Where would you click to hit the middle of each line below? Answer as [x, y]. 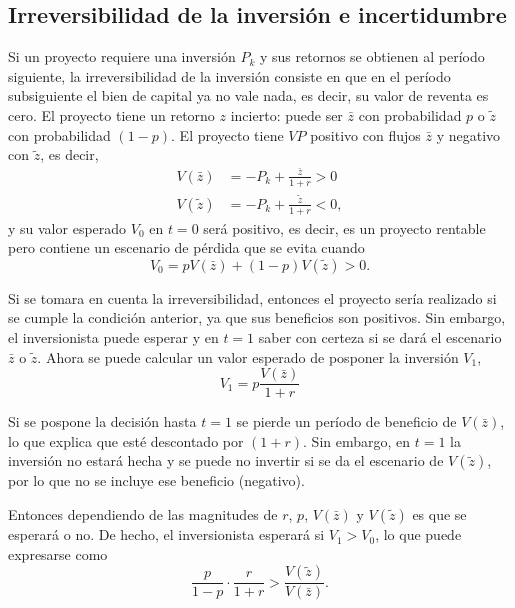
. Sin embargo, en [357, 440]
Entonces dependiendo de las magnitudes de [143, 514]
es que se [439, 514]
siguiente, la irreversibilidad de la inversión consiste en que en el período [229, 75]
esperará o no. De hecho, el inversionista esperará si [166, 534]
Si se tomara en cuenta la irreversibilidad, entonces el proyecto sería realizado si [252, 297]
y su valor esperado [67, 227]
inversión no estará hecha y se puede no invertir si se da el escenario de [226, 460]
